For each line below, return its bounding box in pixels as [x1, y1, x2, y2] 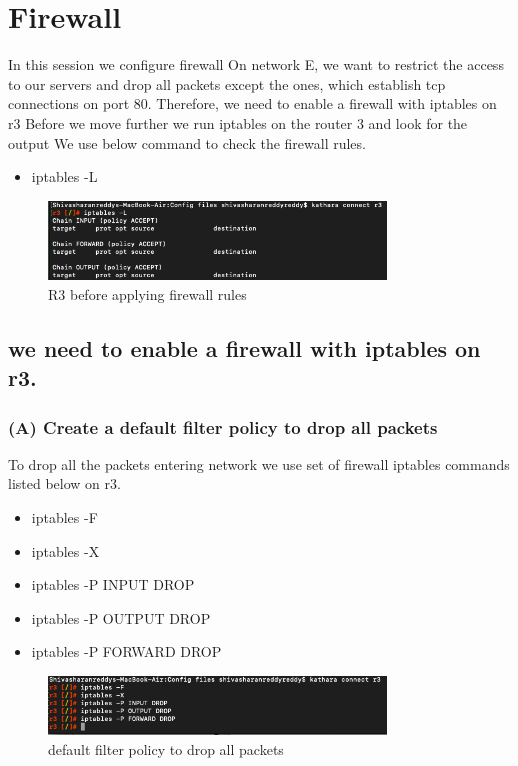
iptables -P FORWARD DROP [31, 641, 222, 662]
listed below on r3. [8, 473, 121, 494]
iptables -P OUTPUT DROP [31, 607, 211, 628]
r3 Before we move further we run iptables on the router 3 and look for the [8, 112, 468, 133]
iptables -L [31, 166, 98, 187]
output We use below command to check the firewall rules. [8, 132, 366, 153]
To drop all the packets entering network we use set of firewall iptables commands [8, 453, 510, 474]
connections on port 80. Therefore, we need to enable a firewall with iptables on [8, 93, 497, 114]
